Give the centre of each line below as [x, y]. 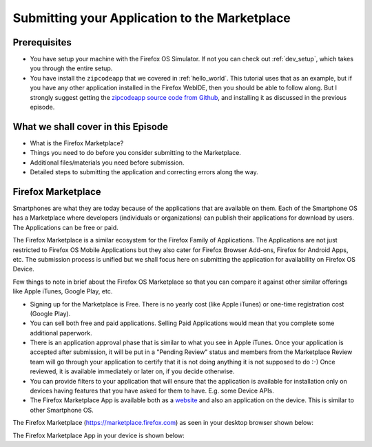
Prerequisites [42, 42]
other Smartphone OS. [62, 410]
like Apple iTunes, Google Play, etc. [63, 291]
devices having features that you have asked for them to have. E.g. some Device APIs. [152, 391]
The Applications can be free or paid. [65, 227]
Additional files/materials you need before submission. [107, 163]
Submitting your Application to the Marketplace [152, 18]
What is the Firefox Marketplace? [77, 143]
